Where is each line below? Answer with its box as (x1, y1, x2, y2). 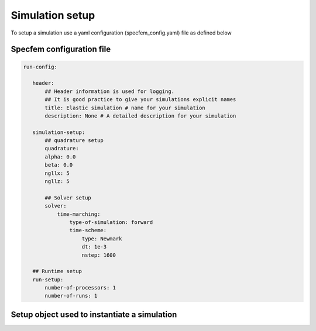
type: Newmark (81, 235, 122, 242)
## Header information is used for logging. (44, 88, 175, 95)
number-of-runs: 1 (44, 292, 98, 299)
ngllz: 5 (44, 178, 70, 185)
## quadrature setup (44, 137, 104, 144)
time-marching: (57, 211, 101, 218)
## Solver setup (44, 194, 92, 201)
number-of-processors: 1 (44, 284, 116, 291)
